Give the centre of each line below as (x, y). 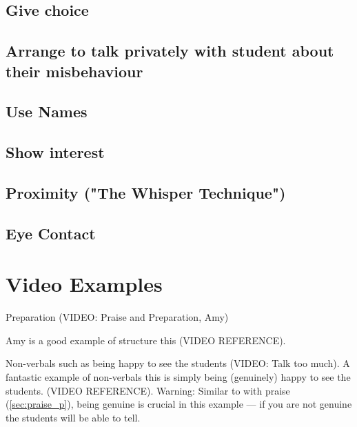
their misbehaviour (74, 71)
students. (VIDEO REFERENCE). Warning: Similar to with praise (148, 390)
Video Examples (84, 284)
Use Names (47, 111)
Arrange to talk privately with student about (170, 51)
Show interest (55, 152)
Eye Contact (51, 233)
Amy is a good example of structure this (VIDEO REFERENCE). (146, 340)
